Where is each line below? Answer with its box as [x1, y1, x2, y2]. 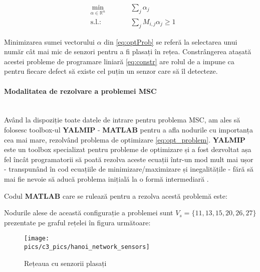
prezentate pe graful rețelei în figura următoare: [4, 217, 151, 227]
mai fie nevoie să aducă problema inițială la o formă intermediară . [4, 173, 209, 184]
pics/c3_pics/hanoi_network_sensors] [24, 243, 150, 250]
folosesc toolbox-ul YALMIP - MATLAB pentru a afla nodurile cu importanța [4, 124, 253, 134]
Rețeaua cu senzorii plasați [24, 257, 107, 268]
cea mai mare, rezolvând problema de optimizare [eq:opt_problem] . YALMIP [4, 134, 245, 145]
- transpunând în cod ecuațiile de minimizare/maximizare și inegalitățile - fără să [4, 164, 253, 174]
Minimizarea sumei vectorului [4, 36, 95, 47]
